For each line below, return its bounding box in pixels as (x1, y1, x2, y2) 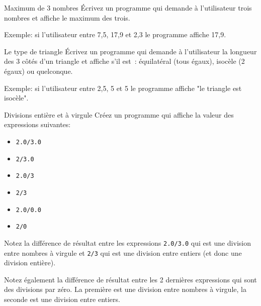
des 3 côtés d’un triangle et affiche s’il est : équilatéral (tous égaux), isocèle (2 (4, 56, 245, 66)
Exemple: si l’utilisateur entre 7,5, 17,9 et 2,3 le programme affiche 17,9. (4, 29, 226, 40)
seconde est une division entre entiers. (4, 293, 120, 304)
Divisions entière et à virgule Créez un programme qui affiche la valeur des (4, 109, 234, 120)
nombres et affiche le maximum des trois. (4, 12, 130, 23)
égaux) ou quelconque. (4, 65, 73, 76)
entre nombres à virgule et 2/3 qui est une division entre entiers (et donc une (4, 247, 242, 258)
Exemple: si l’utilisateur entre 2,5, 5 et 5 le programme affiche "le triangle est (4, 82, 242, 93)
